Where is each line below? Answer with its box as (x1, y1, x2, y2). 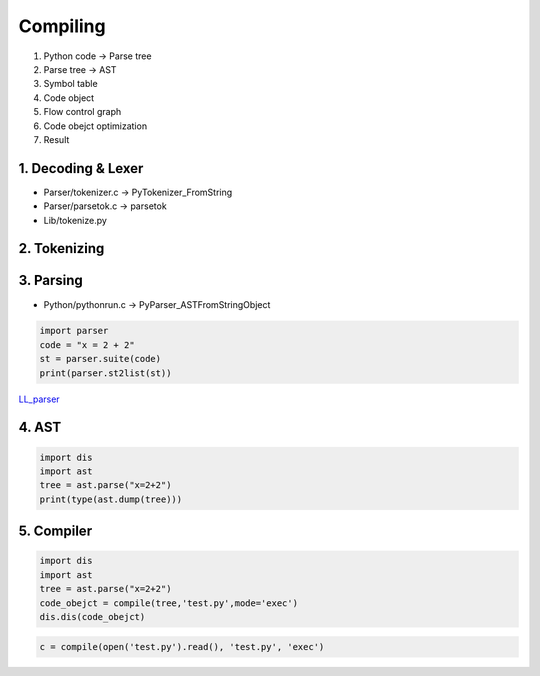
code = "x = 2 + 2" (39, 339, 135, 350)
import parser (39, 325, 109, 337)
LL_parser (18, 393, 60, 405)
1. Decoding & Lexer (18, 160, 144, 177)
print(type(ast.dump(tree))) (39, 493, 183, 505)
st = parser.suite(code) (39, 353, 162, 365)
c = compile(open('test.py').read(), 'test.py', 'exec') (39, 641, 325, 652)
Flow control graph (43, 106, 122, 118)
